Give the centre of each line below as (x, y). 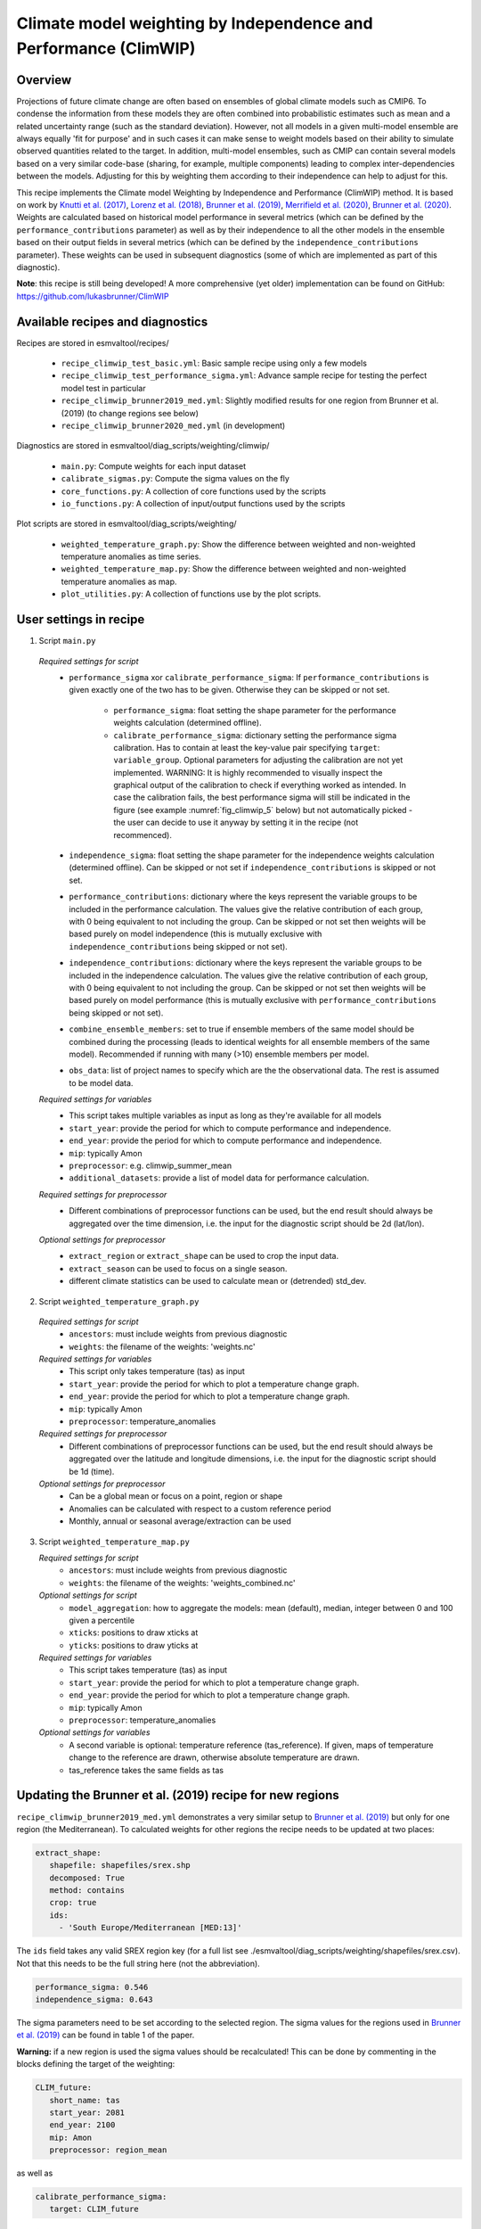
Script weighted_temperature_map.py (114, 1542)
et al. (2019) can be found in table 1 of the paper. (106, 2035)
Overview (44, 80)
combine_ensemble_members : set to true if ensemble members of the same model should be (241, 1029)
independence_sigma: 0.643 (94, 1999)
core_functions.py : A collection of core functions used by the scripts (194, 491)
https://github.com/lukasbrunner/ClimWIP (93, 296)
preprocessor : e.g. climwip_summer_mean (150, 1166)
